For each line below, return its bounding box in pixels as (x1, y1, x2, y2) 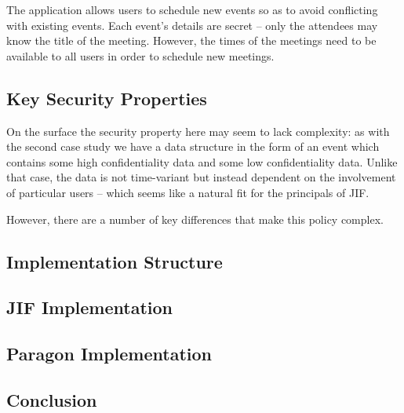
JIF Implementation (6, 295, 173, 320)
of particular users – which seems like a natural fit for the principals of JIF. (6, 184, 369, 200)
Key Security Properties (6, 86, 207, 110)
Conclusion (6, 387, 97, 411)
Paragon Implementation (6, 342, 212, 366)
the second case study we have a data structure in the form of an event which (6, 138, 380, 155)
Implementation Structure (6, 249, 223, 273)
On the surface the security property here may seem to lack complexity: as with (6, 122, 390, 139)
